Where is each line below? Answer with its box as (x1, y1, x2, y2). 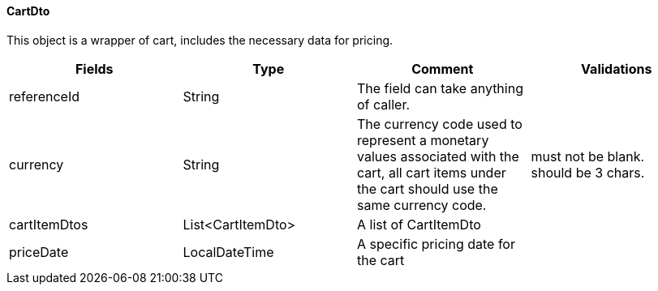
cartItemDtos (9, 216, 88, 233)
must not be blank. (531, 148, 645, 165)
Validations (581, 60, 652, 77)
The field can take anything (357, 79, 523, 96)
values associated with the (357, 148, 519, 165)
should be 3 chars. (531, 164, 645, 181)
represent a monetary (357, 131, 489, 148)
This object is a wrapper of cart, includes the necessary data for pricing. (6, 32, 394, 47)
